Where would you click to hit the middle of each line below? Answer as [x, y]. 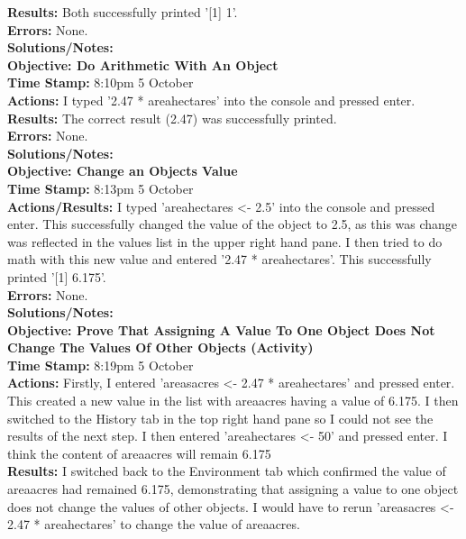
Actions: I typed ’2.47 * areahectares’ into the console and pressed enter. [211, 100]
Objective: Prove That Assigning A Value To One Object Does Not [221, 329]
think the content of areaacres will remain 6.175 [139, 453]
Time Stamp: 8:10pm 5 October [101, 82]
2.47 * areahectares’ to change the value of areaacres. [154, 524]
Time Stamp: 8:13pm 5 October [101, 188]
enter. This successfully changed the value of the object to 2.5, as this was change [233, 224]
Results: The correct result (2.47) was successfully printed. [172, 118]
